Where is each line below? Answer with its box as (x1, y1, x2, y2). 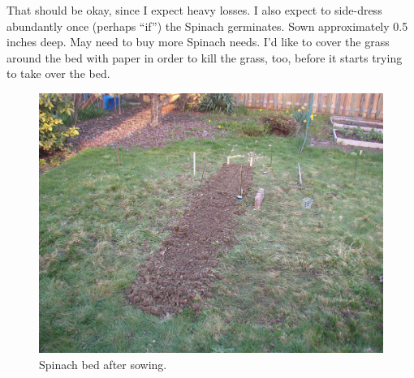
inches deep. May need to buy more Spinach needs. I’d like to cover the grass (6, 33, 390, 50)
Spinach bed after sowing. (39, 355, 167, 372)
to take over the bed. (6, 65, 110, 82)
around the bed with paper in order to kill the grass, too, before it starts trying (6, 49, 403, 66)
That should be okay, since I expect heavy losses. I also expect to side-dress (6, 2, 382, 18)
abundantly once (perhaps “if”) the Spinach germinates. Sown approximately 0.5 (6, 17, 408, 34)
